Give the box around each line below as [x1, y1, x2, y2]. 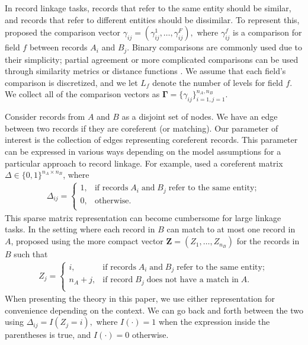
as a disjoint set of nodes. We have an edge [121, 110, 278, 123]
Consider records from [5, 110, 85, 123]
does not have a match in [146, 276, 239, 285]
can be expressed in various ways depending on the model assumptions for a [5, 145, 281, 157]
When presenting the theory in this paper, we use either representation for [5, 292, 275, 305]
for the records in [236, 235, 300, 247]
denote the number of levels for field [152, 76, 283, 88]
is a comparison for [233, 26, 302, 39]
